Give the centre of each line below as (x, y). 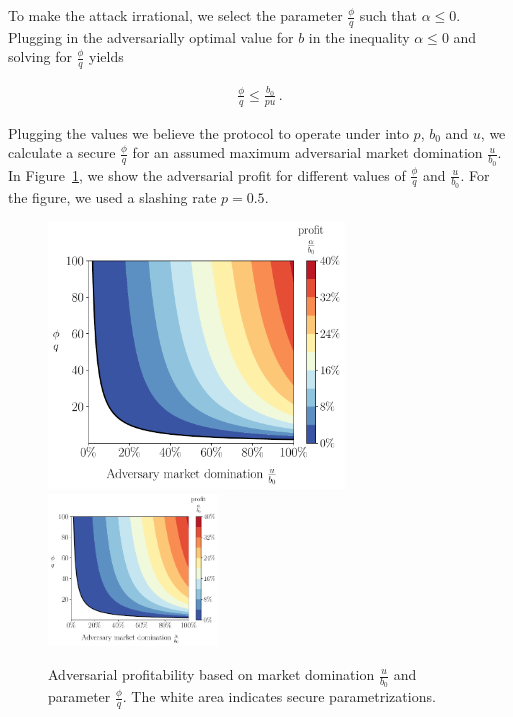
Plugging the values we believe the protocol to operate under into (208, 132)
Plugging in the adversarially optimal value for (151, 36)
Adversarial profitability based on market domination (211, 674)
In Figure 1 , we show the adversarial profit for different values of (207, 174)
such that (388, 15)
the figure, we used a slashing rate (112, 196)
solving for (40, 56)
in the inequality (359, 36)
